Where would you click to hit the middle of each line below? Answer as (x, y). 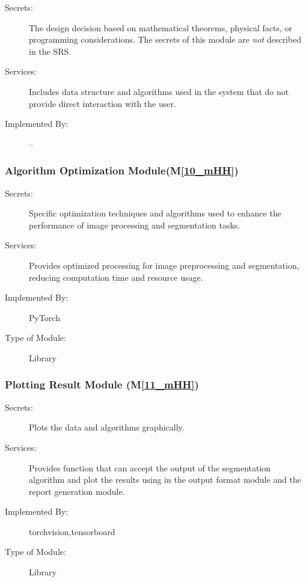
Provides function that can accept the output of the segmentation (150, 467)
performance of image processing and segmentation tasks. (135, 225)
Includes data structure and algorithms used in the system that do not (159, 91)
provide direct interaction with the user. (103, 103)
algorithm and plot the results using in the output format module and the (165, 479)
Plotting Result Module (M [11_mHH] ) (102, 384)
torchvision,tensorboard (72, 531)
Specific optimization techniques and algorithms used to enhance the (155, 213)
